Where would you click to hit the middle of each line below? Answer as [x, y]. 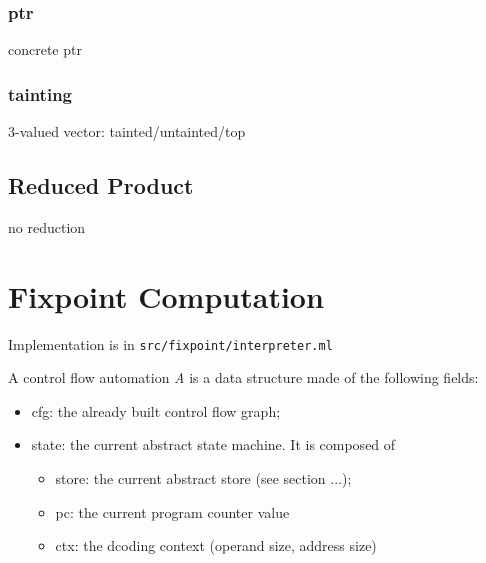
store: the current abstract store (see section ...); [203, 477]
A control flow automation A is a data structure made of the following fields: [243, 377]
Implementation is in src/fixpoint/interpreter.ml [170, 343]
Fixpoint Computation [166, 295]
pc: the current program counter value [172, 511]
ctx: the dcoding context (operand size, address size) [216, 545]
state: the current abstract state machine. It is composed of [213, 444]
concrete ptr [45, 49]
